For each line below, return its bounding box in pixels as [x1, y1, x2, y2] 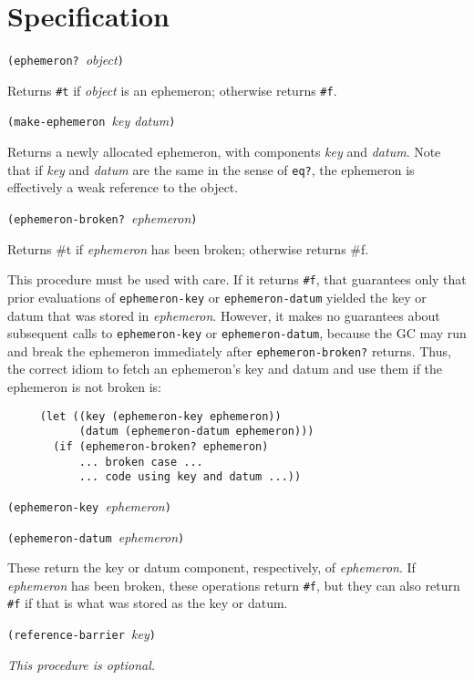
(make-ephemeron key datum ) [7, 111, 176, 130]
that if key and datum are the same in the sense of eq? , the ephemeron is [7, 160, 415, 179]
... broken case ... [78, 455, 203, 469]
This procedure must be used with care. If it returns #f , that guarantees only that [7, 270, 467, 289]
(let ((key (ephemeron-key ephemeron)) [39, 409, 282, 423]
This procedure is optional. [7, 654, 156, 674]
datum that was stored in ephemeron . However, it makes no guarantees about [7, 305, 440, 325]
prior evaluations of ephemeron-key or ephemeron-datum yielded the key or [7, 287, 427, 306]
